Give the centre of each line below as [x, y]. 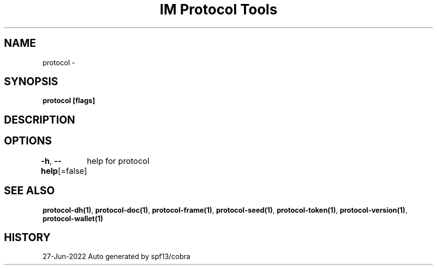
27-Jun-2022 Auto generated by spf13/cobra [116, 257]
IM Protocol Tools [218, 9]
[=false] [72, 171]
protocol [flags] [69, 101]
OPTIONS [28, 141]
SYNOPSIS [31, 82]
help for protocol [118, 161]
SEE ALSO [29, 191]
